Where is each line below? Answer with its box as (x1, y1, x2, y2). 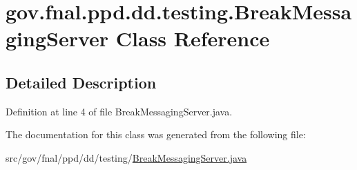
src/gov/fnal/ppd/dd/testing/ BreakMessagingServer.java (6, 150, 247, 164)
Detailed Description (6, 71, 157, 93)
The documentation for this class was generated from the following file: (6, 127, 306, 142)
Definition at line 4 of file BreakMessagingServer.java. (6, 104, 233, 118)
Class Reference (115, 24, 270, 53)
